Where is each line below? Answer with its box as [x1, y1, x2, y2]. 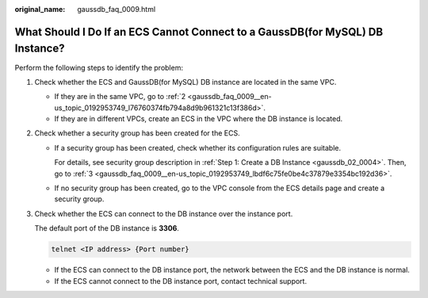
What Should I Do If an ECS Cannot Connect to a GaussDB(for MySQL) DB [14, 25, 384, 39]
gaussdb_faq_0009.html [77, 5, 156, 13]
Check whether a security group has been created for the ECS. [34, 128, 241, 138]
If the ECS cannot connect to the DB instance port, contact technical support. [54, 276, 308, 285]
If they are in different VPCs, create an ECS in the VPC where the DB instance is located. [54, 114, 343, 124]
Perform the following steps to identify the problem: [14, 63, 184, 72]
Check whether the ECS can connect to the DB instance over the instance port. [34, 208, 293, 218]
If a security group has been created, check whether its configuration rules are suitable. [54, 143, 341, 152]
